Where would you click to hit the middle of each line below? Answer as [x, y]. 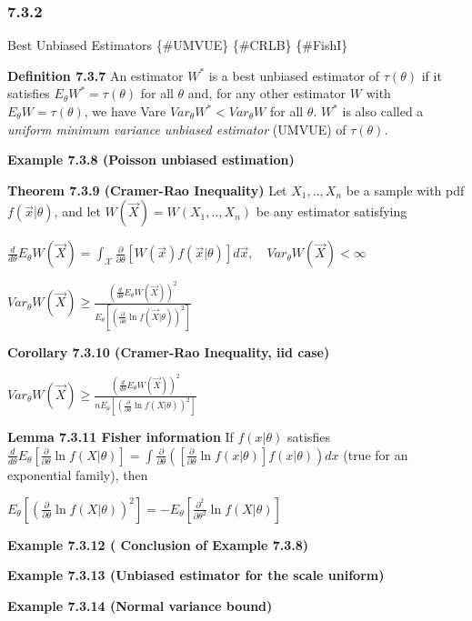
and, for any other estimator [267, 93]
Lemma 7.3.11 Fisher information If [121, 437]
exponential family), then [78, 474]
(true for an [376, 454]
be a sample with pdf [405, 190]
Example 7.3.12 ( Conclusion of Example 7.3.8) [158, 544]
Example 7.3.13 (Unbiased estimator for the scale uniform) [196, 575]
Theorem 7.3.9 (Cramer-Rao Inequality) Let [147, 190]
